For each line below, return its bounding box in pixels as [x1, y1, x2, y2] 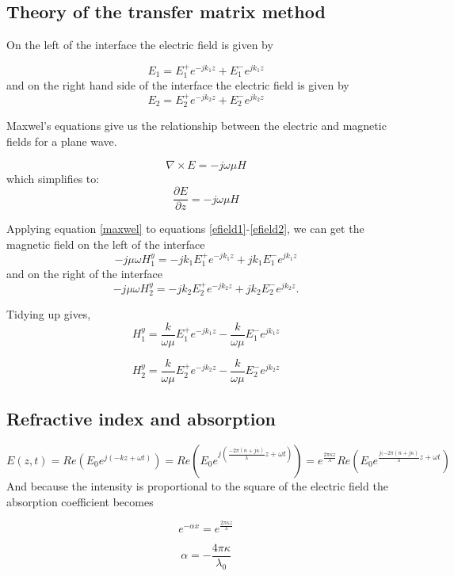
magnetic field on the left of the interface [6, 235, 205, 252]
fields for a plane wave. [6, 132, 117, 149]
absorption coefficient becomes [6, 493, 154, 509]
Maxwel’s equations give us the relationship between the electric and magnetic [6, 117, 387, 134]
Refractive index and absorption [6, 406, 276, 431]
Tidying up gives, [6, 306, 91, 322]
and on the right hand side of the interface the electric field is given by [6, 77, 349, 93]
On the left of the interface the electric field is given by [6, 36, 273, 53]
